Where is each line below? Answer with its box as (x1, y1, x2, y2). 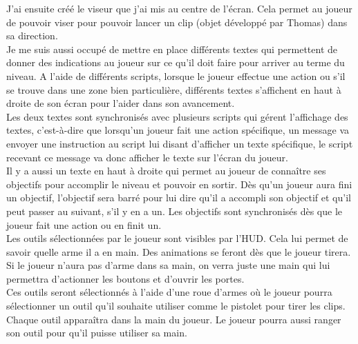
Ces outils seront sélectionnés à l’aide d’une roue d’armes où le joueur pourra (6, 285, 332, 299)
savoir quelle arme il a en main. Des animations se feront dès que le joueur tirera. (6, 244, 351, 259)
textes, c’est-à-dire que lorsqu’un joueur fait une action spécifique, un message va (6, 123, 350, 137)
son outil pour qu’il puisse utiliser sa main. (6, 325, 187, 340)
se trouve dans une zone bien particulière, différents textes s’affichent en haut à (6, 82, 341, 97)
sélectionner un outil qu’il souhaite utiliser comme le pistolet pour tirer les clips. (6, 299, 346, 313)
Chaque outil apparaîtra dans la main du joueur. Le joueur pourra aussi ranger (6, 312, 341, 326)
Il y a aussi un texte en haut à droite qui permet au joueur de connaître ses (6, 163, 326, 178)
